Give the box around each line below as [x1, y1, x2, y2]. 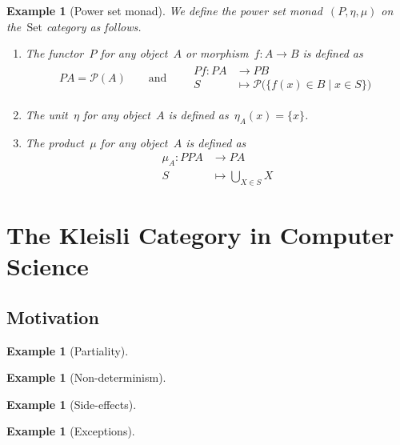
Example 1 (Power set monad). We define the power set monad [6, 2, 322, 18]
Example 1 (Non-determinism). [6, 369, 166, 386]
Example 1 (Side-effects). [6, 395, 137, 412]
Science [6, 250, 89, 283]
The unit [25, 106, 68, 122]
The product [25, 134, 84, 150]
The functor [25, 45, 84, 62]
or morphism [186, 45, 249, 62]
